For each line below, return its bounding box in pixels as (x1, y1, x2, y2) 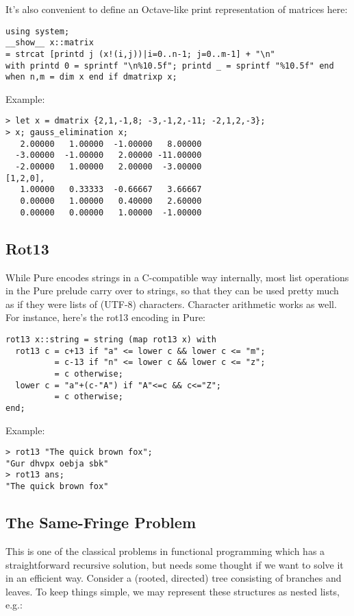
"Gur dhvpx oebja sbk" (5, 458, 109, 469)
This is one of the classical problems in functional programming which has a (5, 543, 325, 558)
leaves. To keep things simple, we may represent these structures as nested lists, (5, 584, 340, 598)
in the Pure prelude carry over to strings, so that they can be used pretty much (5, 283, 339, 298)
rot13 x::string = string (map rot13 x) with (5, 334, 216, 344)
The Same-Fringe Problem (5, 512, 196, 533)
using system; (5, 26, 70, 36)
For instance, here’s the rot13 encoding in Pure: (5, 310, 205, 324)
